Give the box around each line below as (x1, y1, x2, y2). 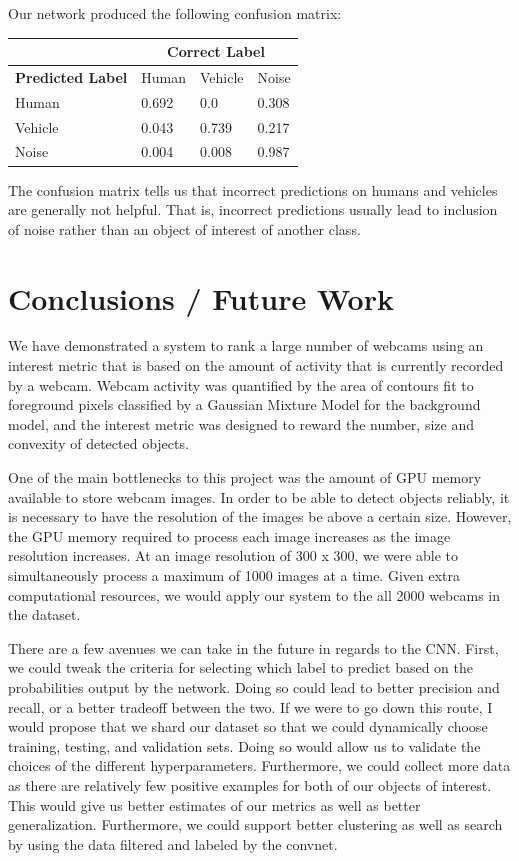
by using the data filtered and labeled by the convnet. (8, 833, 338, 854)
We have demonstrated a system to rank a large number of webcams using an (8, 335, 484, 356)
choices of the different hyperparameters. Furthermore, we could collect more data (8, 755, 511, 776)
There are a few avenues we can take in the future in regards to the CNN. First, (8, 637, 499, 658)
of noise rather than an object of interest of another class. (8, 218, 361, 239)
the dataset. (8, 604, 81, 625)
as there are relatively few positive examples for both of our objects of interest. (8, 774, 492, 795)
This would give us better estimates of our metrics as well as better (8, 794, 421, 815)
